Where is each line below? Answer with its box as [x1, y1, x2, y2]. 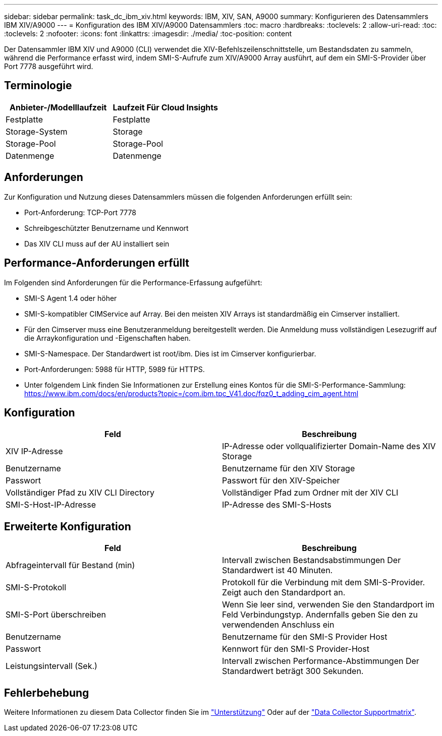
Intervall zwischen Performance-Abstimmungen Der [222, 656, 419, 666]
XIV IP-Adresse [6, 446, 63, 457]
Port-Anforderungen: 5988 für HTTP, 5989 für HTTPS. [24, 364, 205, 374]
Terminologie [4, 79, 72, 92]
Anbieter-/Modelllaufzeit [10, 102, 107, 112]
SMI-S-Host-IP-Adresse [6, 500, 96, 510]
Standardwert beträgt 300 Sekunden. [222, 666, 364, 677]
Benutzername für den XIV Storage [222, 463, 355, 474]
